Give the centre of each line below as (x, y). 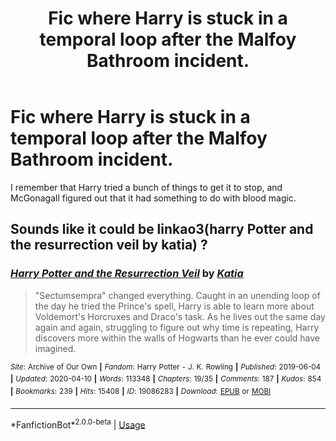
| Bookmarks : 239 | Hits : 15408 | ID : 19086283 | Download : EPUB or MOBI (141, 391)
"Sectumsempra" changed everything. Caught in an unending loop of (177, 295)
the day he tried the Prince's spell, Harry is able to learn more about (174, 306)
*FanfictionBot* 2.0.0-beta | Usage (78, 424)
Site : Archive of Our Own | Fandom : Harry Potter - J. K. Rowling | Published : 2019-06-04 (166, 367)
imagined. (55, 348)
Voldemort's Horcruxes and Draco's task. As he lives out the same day (180, 316)
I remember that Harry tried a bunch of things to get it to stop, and (146, 187)
